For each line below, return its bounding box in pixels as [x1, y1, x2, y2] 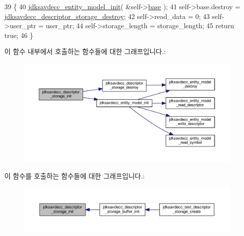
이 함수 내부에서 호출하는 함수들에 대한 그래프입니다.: [4, 46, 166, 56]
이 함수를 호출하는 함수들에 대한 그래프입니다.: [4, 170, 145, 181]
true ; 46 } [4, 30, 34, 40]
